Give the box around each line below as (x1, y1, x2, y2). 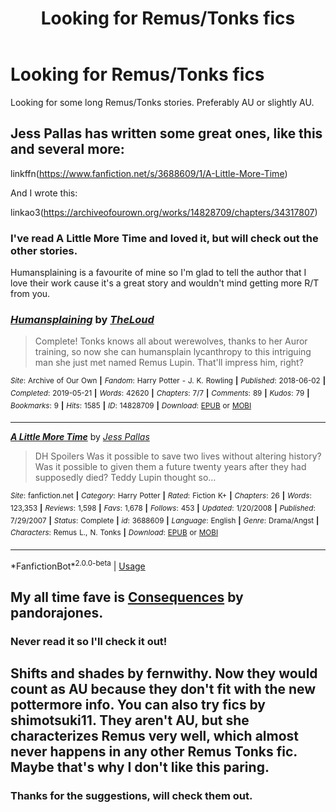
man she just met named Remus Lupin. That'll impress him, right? (34, 357, 304, 369)
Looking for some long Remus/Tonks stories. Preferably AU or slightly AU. (10, 96, 315, 108)
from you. (10, 288, 51, 300)
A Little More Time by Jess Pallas (10, 431, 150, 443)
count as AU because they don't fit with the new (10, 681, 317, 698)
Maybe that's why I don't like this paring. (10, 759, 270, 776)
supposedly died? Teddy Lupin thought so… (34, 472, 217, 484)
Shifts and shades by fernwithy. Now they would (10, 665, 318, 682)
